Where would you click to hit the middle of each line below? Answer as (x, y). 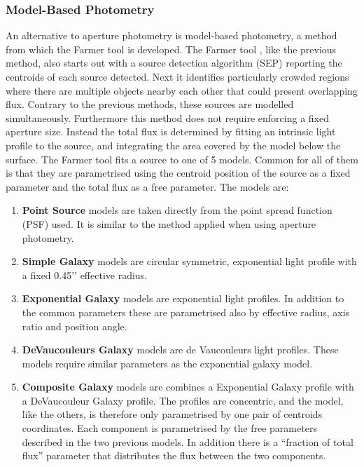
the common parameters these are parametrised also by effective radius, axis (186, 312)
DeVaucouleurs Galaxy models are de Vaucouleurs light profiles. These (180, 350)
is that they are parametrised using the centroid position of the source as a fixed (178, 173)
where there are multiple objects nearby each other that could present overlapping (182, 90)
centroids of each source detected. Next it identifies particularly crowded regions (177, 76)
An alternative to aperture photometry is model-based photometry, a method (171, 35)
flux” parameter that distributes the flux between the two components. (174, 455)
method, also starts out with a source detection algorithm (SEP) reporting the (174, 63)
